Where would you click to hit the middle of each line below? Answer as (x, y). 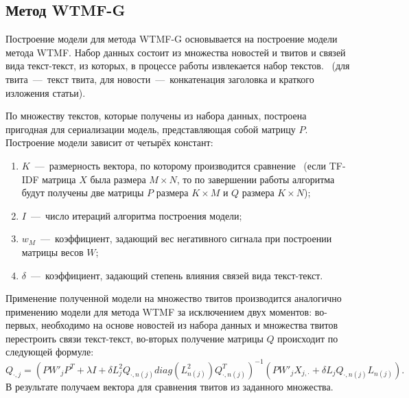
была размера (118, 179)
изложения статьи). (46, 92)
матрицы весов (52, 251)
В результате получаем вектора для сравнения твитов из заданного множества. (170, 386)
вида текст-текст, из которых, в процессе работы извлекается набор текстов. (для (178, 66)
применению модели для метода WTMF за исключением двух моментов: (159, 311)
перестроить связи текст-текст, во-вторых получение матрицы (135, 338)
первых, (22, 325)
